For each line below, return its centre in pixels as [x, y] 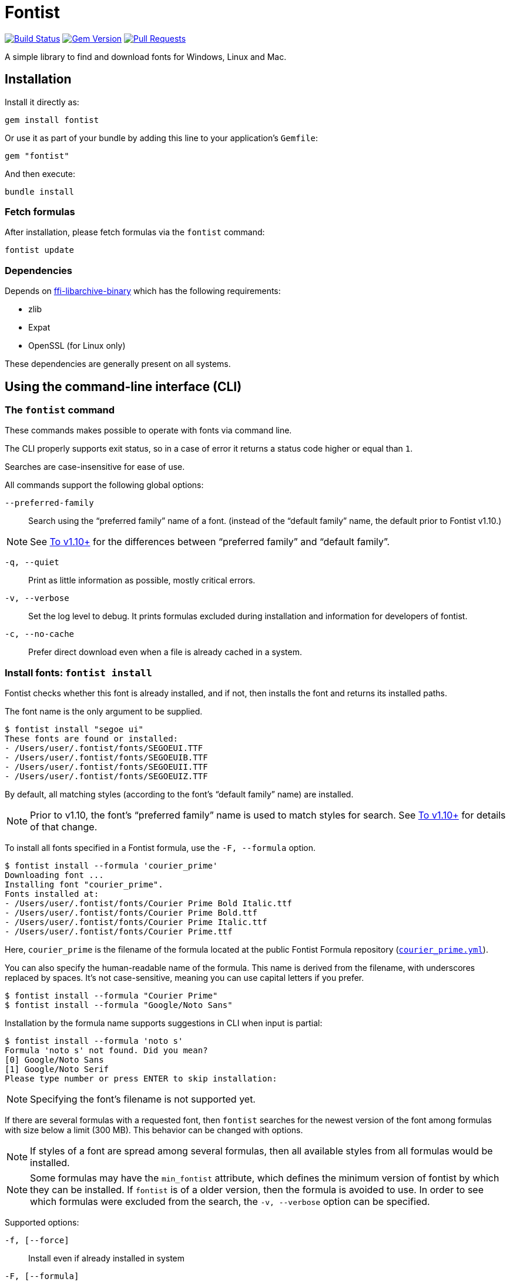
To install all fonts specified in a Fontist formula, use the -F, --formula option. [160, 848]
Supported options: [42, 1223]
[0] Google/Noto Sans [54, 1060]
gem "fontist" [37, 156]
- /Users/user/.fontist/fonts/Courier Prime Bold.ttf [131, 913]
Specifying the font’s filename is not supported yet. [143, 1099]
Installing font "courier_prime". [84, 885]
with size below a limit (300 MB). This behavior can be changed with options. [154, 1130]
